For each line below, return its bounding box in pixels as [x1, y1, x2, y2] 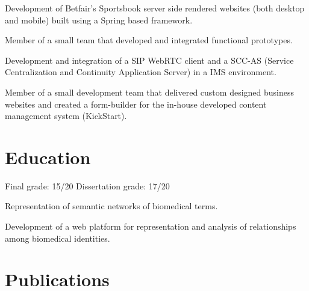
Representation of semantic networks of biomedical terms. [5, 200, 218, 212]
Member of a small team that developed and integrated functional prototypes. [5, 34, 293, 46]
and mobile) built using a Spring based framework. [5, 13, 193, 26]
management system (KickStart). [5, 109, 127, 122]
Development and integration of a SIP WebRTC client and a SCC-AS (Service [5, 54, 294, 66]
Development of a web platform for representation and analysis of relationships [5, 220, 296, 233]
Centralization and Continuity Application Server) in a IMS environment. [5, 66, 276, 78]
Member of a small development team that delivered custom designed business [5, 85, 294, 98]
